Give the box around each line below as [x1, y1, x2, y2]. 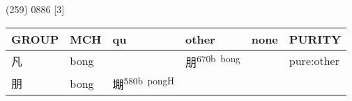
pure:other [289, 53, 339, 69]
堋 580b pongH [112, 73, 175, 93]
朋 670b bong [185, 51, 240, 70]
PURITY [289, 30, 342, 47]
